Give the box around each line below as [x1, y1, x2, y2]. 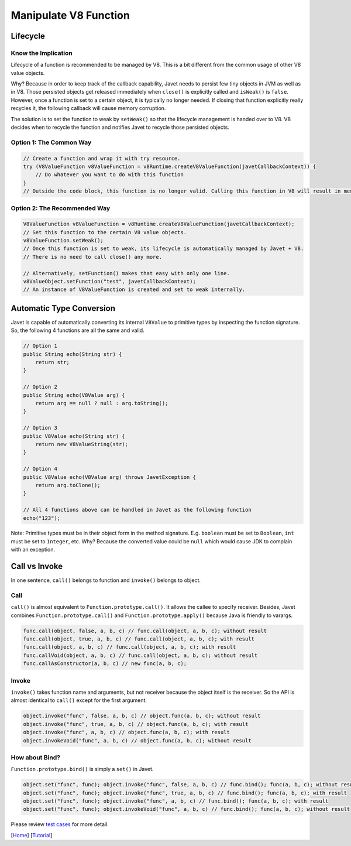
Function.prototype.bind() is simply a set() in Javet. [11, 766, 154, 773]
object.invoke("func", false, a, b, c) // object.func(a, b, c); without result [23, 713, 261, 720]
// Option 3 [23, 424, 58, 431]
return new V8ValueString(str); [35, 441, 129, 447]
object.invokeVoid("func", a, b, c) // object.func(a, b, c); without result [23, 737, 252, 744]
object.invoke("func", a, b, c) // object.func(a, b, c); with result [23, 729, 230, 736]
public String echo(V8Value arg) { [23, 392, 125, 398]
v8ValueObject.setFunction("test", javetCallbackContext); [23, 278, 196, 285]
